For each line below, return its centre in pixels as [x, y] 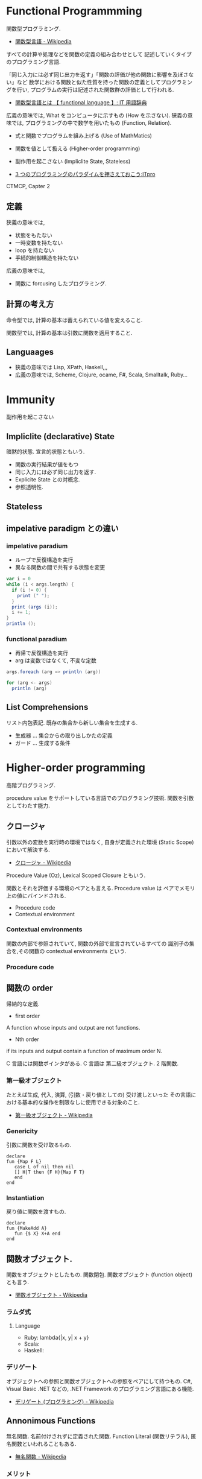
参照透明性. [29, 487]
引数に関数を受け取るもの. [39, 1145]
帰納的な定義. [23, 1004]
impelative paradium [37, 546]
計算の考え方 [30, 304]
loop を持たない [34, 250]
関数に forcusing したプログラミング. [61, 283]
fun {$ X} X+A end [37, 1234]
